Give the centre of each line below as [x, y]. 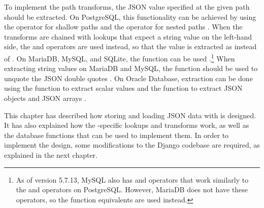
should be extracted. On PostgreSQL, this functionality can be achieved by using [130, 16]
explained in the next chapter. [51, 154]
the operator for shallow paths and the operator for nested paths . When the [123, 27]
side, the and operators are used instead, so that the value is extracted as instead [130, 46]
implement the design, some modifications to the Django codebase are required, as [132, 145]
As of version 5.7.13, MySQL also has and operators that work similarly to [132, 179]
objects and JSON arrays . [45, 98]
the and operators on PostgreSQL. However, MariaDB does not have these [132, 189]
